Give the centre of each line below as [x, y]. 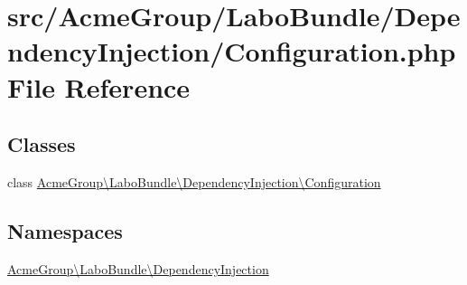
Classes [42, 144]
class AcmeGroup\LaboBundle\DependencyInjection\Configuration [194, 181]
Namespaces [65, 230]
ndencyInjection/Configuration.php [232, 51]
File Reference [99, 86]
